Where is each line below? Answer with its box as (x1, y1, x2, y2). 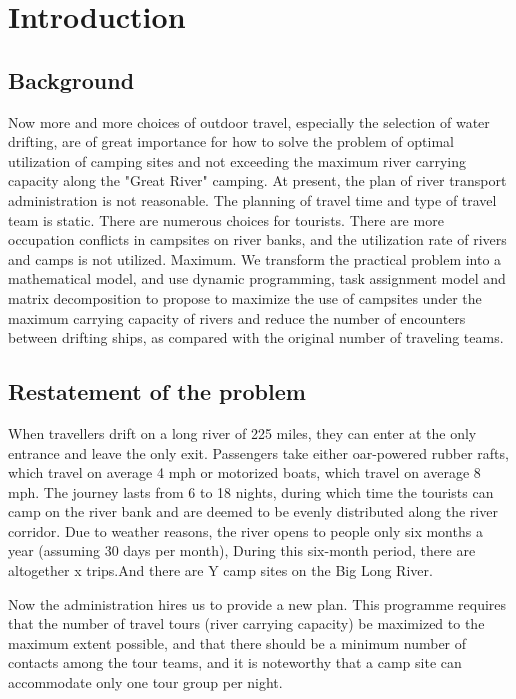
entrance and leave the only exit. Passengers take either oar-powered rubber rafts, (8, 442, 509, 463)
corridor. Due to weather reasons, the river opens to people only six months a (8, 520, 483, 541)
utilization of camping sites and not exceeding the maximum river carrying (8, 150, 467, 171)
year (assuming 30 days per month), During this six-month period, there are (8, 540, 476, 561)
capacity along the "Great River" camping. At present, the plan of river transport (8, 170, 507, 191)
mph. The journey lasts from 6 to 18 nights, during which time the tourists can (8, 481, 494, 502)
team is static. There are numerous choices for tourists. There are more (8, 209, 444, 230)
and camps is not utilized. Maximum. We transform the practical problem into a (8, 248, 502, 269)
